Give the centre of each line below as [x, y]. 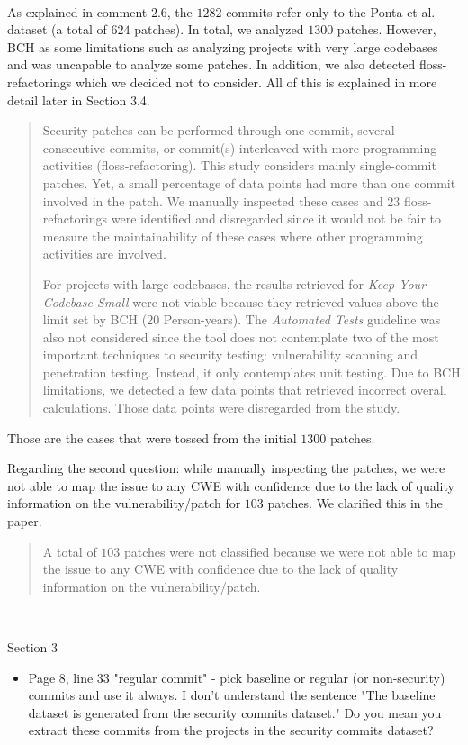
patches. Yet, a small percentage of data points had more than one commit [249, 182]
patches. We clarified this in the [355, 503]
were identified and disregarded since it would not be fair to [276, 218]
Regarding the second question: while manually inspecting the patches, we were [226, 468]
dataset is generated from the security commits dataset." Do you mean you [235, 712]
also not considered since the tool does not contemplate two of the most [241, 336]
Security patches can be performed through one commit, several [219, 130]
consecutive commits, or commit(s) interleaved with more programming [240, 147]
